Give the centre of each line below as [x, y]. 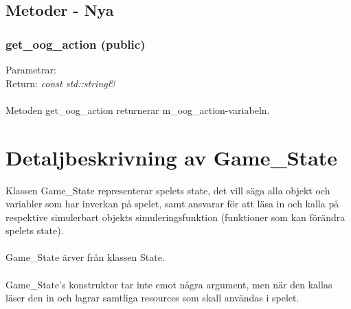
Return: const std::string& [60, 83]
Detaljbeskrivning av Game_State [172, 157]
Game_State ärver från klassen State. [85, 257]
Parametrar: [31, 69]
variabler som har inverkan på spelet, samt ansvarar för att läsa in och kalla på [172, 204]
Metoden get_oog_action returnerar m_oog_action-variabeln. [138, 110]
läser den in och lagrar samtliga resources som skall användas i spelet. [152, 298]
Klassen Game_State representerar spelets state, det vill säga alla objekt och [168, 190]
